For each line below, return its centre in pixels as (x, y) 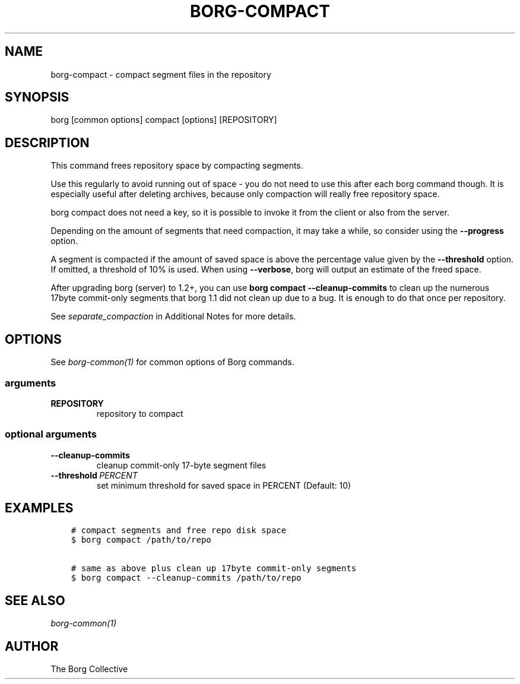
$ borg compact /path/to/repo (141, 540)
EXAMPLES (39, 508)
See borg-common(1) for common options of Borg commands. (172, 362)
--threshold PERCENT (94, 475)
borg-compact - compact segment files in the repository (161, 74)
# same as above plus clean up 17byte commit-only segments (214, 569)
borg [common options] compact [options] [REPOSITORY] (164, 120)
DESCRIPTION (47, 142)
